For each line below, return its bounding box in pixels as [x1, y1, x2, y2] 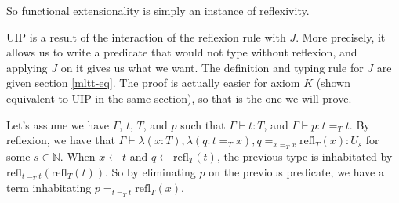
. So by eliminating [104, 163, 196, 179]
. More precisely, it [296, 28, 386, 45]
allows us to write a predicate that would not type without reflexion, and [6, 44, 357, 60]
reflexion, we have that [6, 132, 115, 148]
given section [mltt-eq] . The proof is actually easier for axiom [6, 74, 300, 91]
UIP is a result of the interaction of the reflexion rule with [6, 28, 286, 45]
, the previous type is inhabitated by [216, 148, 393, 165]
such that [180, 116, 226, 132]
